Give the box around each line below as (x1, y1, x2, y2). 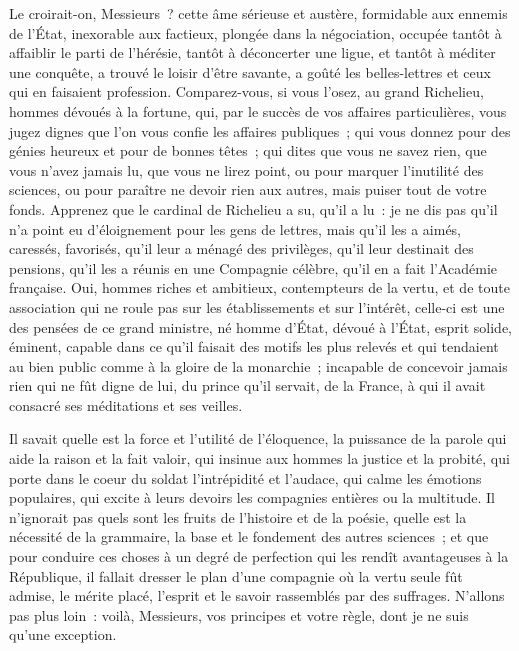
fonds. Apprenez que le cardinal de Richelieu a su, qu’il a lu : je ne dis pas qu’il (9, 198, 498, 219)
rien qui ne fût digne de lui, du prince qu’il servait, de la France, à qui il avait (9, 375, 486, 396)
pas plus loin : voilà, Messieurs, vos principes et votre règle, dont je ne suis (9, 604, 469, 625)
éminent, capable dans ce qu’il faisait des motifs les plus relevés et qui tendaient (9, 336, 499, 357)
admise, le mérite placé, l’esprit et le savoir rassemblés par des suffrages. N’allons (9, 585, 505, 606)
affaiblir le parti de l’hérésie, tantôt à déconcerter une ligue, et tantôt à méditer (9, 42, 496, 63)
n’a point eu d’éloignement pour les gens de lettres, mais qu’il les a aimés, (9, 218, 462, 239)
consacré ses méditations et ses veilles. (9, 394, 243, 415)
